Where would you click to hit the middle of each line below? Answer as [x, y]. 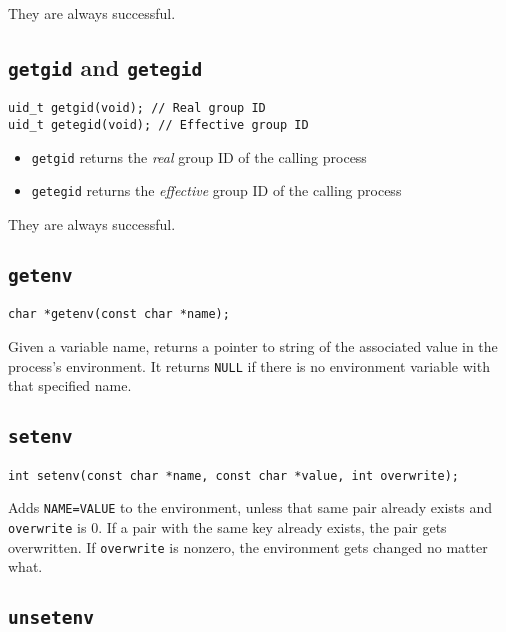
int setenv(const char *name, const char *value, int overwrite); [234, 475]
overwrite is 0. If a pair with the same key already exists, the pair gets [227, 526]
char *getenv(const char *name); [119, 314]
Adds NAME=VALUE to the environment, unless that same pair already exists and [250, 507]
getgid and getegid [105, 66]
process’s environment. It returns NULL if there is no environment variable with [249, 365]
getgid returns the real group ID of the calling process [199, 156]
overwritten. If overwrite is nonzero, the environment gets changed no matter [248, 546]
